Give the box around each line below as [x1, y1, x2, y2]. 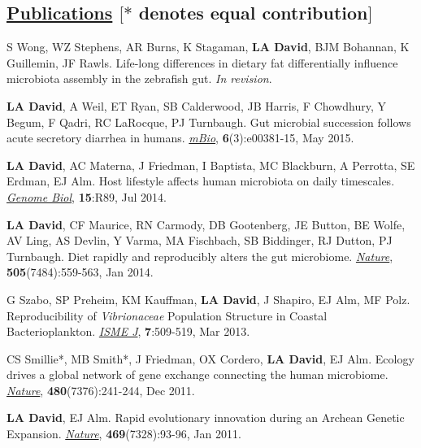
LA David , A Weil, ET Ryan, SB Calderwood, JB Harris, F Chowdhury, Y [7, 97, 386, 114]
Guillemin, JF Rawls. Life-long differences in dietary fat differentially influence [7, 54, 398, 71]
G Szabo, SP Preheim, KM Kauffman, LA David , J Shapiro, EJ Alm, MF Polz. [7, 290, 410, 307]
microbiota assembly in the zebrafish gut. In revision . [7, 70, 272, 87]
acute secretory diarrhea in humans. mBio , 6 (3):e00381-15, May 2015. [7, 129, 354, 146]
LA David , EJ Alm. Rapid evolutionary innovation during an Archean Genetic [7, 409, 405, 426]
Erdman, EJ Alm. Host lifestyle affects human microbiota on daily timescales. [7, 172, 395, 189]
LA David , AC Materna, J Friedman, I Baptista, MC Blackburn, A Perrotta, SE [7, 156, 415, 173]
